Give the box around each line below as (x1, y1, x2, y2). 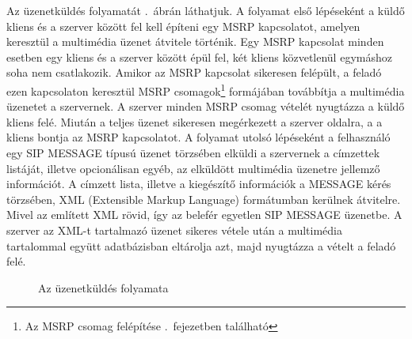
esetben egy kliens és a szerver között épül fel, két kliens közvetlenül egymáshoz (6, 48, 392, 65)
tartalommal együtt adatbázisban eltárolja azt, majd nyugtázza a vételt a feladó (6, 237, 396, 254)
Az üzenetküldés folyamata (38, 279, 169, 296)
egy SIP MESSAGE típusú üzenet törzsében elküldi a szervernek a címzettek (6, 145, 380, 160)
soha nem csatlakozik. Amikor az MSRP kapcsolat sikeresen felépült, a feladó (6, 64, 382, 81)
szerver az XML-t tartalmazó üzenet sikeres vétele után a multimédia (6, 221, 343, 238)
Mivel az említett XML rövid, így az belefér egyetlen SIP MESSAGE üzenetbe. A (6, 206, 402, 223)
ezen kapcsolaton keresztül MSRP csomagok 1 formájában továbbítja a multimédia (6, 80, 405, 99)
